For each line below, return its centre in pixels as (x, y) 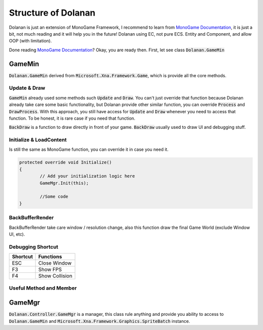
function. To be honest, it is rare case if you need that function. (72, 118)
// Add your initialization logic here (87, 176)
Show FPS (50, 269)
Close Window (55, 263)
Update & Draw (27, 88)
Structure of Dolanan (52, 13)
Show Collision (55, 276)
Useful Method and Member (43, 288)
